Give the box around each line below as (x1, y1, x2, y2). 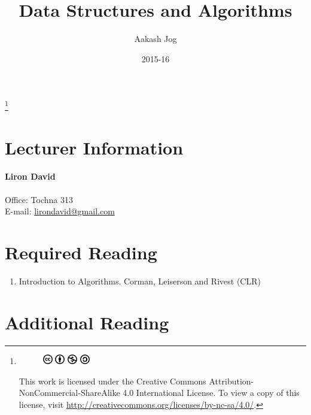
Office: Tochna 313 (5, 193, 73, 205)
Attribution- (209, 374, 254, 387)
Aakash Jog (134, 32, 177, 45)
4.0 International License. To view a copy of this (123, 386, 300, 399)
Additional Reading (5, 310, 169, 334)
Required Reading (5, 240, 157, 265)
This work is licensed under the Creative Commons (19, 374, 206, 387)
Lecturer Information (5, 135, 184, 159)
